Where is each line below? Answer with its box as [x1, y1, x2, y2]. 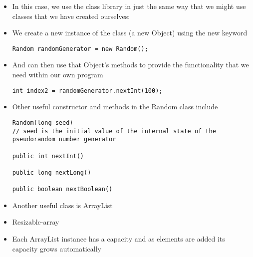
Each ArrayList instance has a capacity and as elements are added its [12, 233, 225, 244]
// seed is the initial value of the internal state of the [12, 127, 216, 135]
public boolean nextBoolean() [12, 186, 113, 193]
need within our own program [12, 69, 103, 80]
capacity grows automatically [12, 243, 102, 254]
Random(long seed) [12, 119, 73, 126]
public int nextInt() [12, 152, 84, 160]
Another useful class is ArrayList [12, 200, 113, 210]
